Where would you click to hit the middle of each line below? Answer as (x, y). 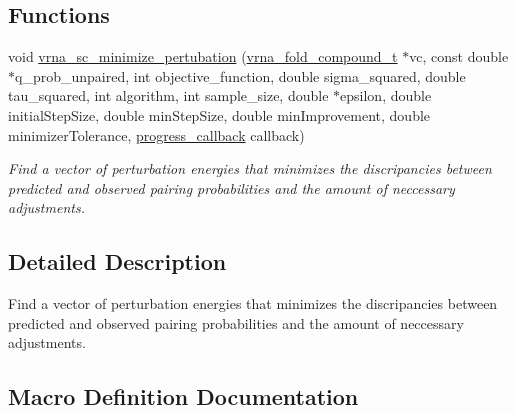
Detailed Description (117, 261)
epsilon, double (386, 95)
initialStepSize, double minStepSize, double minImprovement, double (219, 114)
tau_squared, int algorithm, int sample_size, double (168, 95)
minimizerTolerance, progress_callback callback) (156, 134)
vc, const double (459, 56)
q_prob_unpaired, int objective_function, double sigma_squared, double (240, 75)
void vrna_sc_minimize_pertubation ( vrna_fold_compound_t (203, 56)
